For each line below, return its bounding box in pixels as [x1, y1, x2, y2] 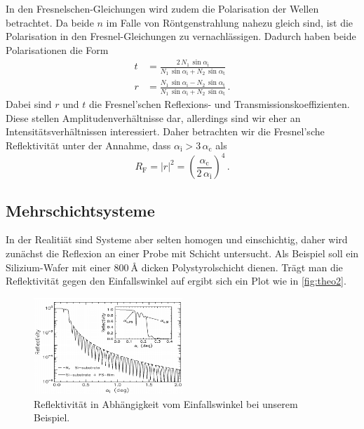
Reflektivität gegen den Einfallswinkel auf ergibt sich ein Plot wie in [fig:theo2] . [6, 273, 346, 288]
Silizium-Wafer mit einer [6, 259, 111, 274]
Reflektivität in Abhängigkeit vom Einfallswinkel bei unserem [34, 396, 298, 411]
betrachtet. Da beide [6, 15, 94, 29]
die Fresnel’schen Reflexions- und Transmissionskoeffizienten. [89, 97, 350, 111]
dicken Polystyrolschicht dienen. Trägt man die [141, 259, 343, 274]
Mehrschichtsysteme [6, 199, 155, 221]
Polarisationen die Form [6, 42, 109, 57]
